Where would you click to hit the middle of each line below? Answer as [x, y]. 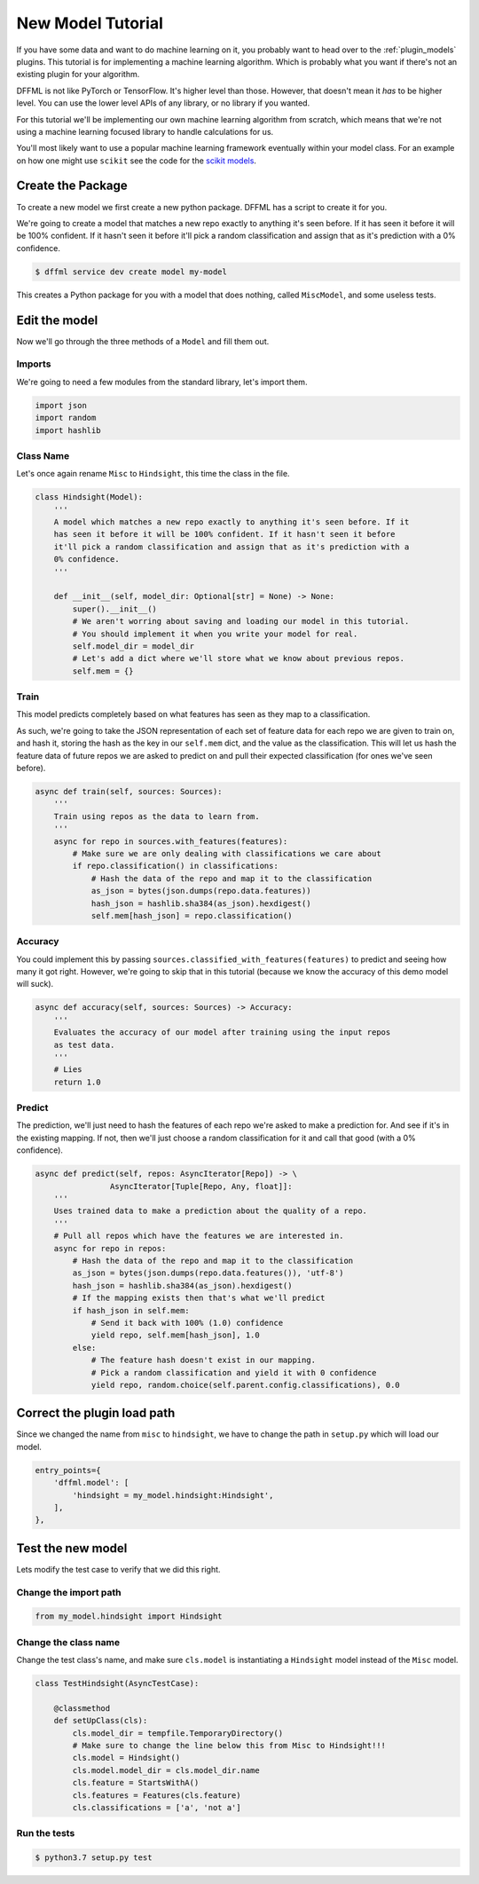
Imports [34, 364]
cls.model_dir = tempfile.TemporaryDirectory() [178, 1733]
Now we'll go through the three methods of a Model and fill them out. [143, 341]
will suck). [35, 984]
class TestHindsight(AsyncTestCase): [117, 1683]
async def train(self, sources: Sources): [129, 791]
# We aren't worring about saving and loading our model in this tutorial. [241, 622]
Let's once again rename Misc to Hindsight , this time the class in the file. [153, 474]
